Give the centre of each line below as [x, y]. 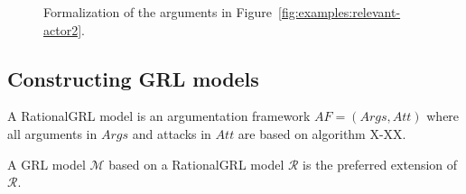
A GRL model [47, 164]
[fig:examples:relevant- [340, 12]
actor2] [63, 29]
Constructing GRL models [133, 78]
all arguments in [52, 133]
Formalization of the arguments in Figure [158, 12]
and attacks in [172, 133]
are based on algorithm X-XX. [322, 133]
